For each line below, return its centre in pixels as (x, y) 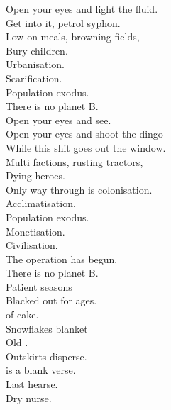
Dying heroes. (35, 176)
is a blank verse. (41, 370)
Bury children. (37, 50)
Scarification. (34, 78)
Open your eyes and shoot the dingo (84, 134)
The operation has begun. (62, 259)
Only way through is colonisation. (79, 189)
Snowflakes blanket (47, 328)
